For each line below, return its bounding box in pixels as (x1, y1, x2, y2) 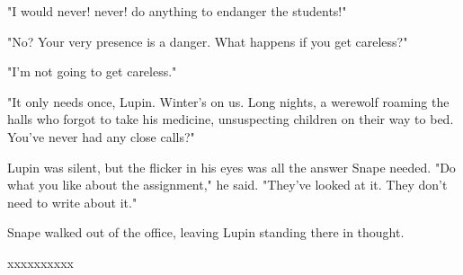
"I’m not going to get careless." (7, 62, 177, 81)
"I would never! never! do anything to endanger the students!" (7, 2, 347, 20)
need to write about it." (7, 192, 138, 211)
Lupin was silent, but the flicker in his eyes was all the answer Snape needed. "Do (7, 157, 456, 176)
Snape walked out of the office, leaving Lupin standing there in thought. (7, 223, 405, 242)
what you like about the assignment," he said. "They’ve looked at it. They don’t (7, 175, 448, 194)
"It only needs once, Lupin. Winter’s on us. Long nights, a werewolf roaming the (7, 92, 450, 111)
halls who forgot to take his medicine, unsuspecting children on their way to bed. (7, 110, 454, 129)
